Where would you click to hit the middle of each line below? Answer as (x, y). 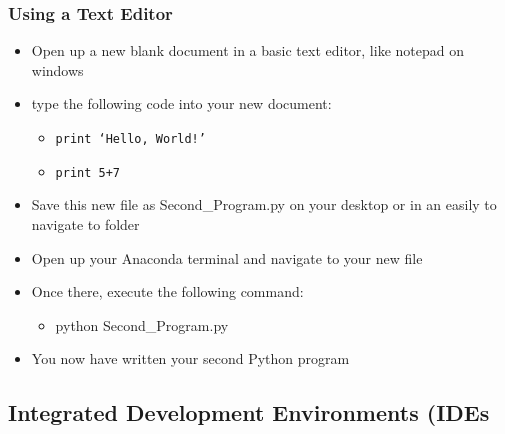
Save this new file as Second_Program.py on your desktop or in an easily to (264, 204)
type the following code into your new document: (181, 103)
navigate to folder (85, 223)
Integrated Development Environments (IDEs (249, 412)
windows (57, 69)
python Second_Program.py (142, 324)
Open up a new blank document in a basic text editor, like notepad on (247, 50)
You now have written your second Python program (190, 358)
